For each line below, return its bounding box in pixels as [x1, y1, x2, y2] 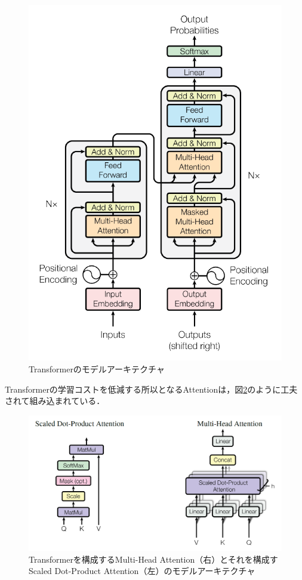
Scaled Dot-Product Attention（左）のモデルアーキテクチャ [29, 564, 255, 577]
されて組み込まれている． [5, 394, 105, 407]
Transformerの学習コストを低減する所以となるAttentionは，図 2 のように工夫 [5, 382, 298, 395]
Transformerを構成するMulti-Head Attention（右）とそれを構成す [29, 553, 278, 565]
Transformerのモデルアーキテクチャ [29, 363, 165, 375]
